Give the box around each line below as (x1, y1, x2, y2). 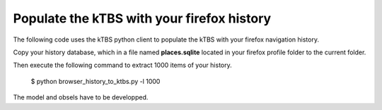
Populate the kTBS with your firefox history (13, 11, 272, 26)
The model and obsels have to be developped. (13, 93, 149, 102)
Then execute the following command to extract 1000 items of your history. (13, 61, 233, 70)
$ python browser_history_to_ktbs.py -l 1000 (30, 77, 161, 85)
